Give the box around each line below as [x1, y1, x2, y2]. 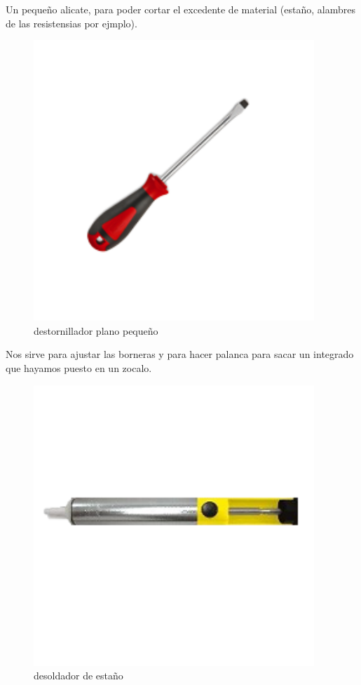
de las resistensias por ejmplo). [6, 15, 137, 30]
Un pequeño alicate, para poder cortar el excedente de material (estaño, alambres [6, 2, 355, 16]
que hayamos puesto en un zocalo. [6, 360, 152, 375]
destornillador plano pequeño [34, 323, 158, 338]
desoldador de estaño [34, 668, 123, 683]
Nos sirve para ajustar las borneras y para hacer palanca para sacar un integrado [6, 347, 354, 361]
